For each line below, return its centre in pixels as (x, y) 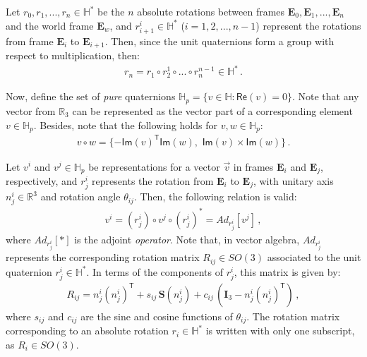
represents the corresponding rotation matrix (103, 257)
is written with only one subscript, (280, 331)
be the (111, 11)
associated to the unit (314, 257)
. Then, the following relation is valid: (215, 196)
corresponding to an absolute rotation (87, 331)
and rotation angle (80, 196)
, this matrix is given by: (287, 271)
